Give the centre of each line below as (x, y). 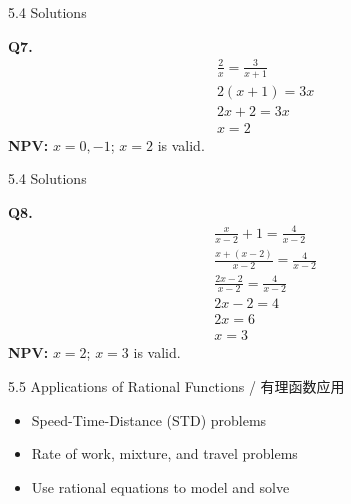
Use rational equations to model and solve (160, 486)
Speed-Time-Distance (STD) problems (149, 419)
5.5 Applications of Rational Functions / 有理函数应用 (176, 386)
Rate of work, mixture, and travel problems (164, 453)
